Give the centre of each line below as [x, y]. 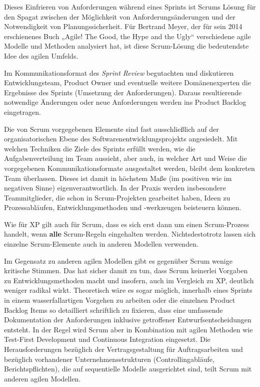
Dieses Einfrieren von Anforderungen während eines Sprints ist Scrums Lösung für [130, 7]
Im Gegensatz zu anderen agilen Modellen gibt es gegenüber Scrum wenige [118, 260]
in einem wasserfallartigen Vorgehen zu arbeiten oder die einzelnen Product [120, 300]
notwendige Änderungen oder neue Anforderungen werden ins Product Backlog [125, 102]
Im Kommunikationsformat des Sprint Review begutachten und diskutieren [119, 72]
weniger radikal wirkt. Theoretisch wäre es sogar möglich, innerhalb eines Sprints [128, 290]
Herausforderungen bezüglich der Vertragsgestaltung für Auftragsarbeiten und [123, 349]
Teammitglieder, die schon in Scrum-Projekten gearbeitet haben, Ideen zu [117, 197]
